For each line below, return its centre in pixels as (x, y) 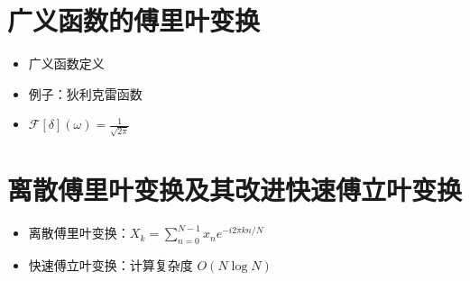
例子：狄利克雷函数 (85, 93)
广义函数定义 (66, 63)
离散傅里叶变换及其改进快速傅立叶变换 (235, 190)
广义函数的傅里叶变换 (134, 20)
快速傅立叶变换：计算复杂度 (111, 264)
